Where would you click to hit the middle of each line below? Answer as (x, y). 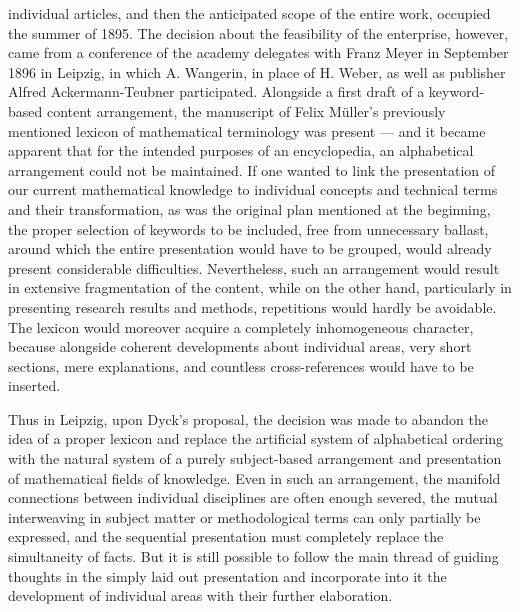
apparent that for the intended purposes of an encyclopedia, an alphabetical (241, 150)
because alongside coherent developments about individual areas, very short (240, 346)
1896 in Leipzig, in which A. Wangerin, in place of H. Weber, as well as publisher (257, 71)
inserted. (34, 385)
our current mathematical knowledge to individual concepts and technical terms (253, 189)
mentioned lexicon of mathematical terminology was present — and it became (247, 130)
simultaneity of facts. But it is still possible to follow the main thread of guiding (253, 556)
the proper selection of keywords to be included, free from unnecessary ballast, (248, 228)
